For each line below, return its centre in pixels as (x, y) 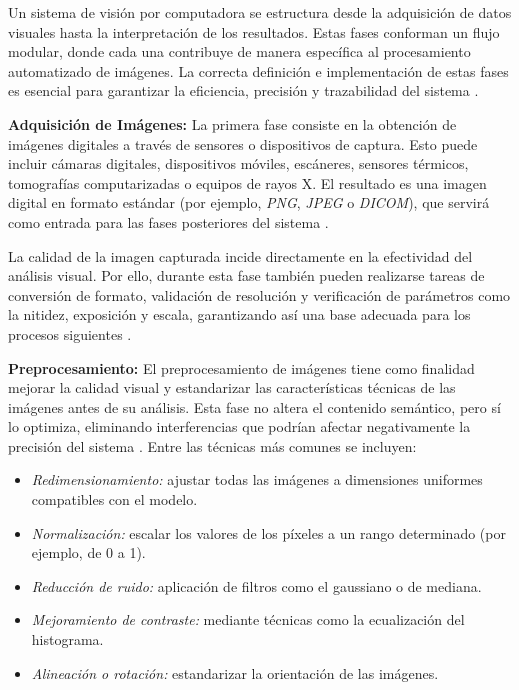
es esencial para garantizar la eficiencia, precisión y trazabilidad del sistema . (243, 90)
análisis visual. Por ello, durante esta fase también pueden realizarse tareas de (246, 275)
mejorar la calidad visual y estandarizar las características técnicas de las (232, 387)
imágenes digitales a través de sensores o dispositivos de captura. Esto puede (243, 143)
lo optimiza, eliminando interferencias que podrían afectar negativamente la (239, 426)
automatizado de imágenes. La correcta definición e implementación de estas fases (258, 70)
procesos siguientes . (70, 333)
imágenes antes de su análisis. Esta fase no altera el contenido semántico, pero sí (254, 406)
